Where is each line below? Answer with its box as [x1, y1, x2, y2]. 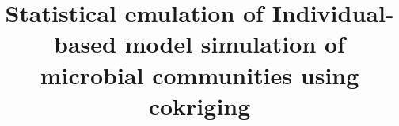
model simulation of [124, 28, 345, 60]
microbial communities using [40, 58, 359, 91]
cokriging [148, 89, 251, 121]
